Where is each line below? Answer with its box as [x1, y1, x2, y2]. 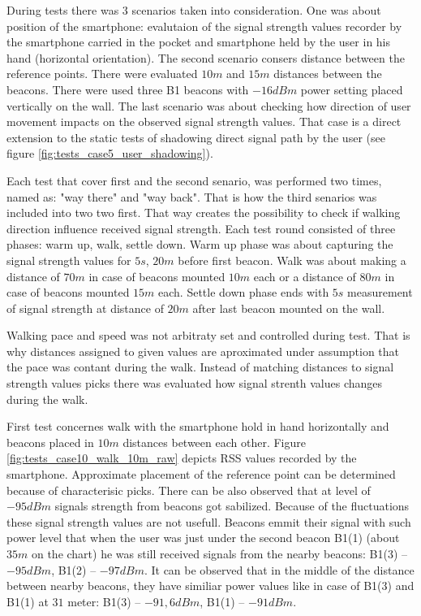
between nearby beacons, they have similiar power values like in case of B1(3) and [6, 577, 415, 594]
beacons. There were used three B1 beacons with [6, 80, 249, 98]
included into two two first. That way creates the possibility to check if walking [6, 204, 401, 221]
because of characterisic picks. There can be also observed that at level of [6, 481, 371, 498]
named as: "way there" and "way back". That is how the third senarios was [6, 188, 377, 205]
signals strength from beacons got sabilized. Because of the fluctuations [54, 497, 410, 514]
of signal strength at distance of [6, 299, 164, 316]
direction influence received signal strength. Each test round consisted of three [6, 219, 396, 236]
